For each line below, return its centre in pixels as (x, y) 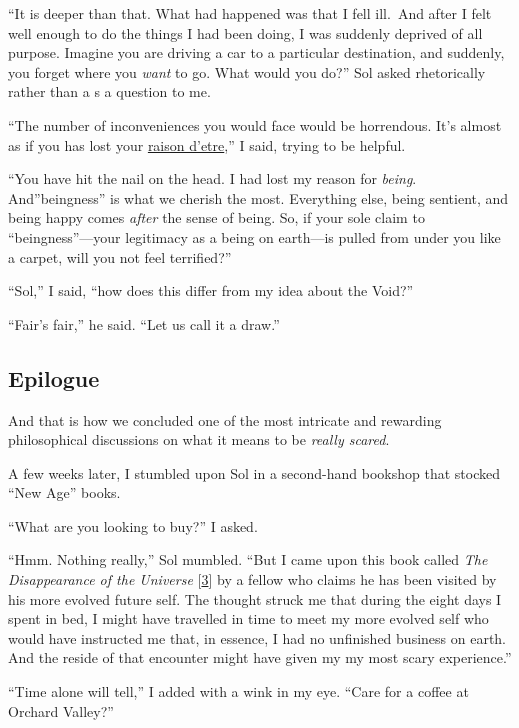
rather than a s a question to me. (109, 91)
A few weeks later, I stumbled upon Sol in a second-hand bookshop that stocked (254, 472)
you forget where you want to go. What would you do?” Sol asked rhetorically (247, 71)
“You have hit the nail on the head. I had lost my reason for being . (212, 178)
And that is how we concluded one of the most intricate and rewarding (225, 419)
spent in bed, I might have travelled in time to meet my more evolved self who (248, 618)
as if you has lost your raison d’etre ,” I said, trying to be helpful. (207, 144)
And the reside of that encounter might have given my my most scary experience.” (260, 657)
